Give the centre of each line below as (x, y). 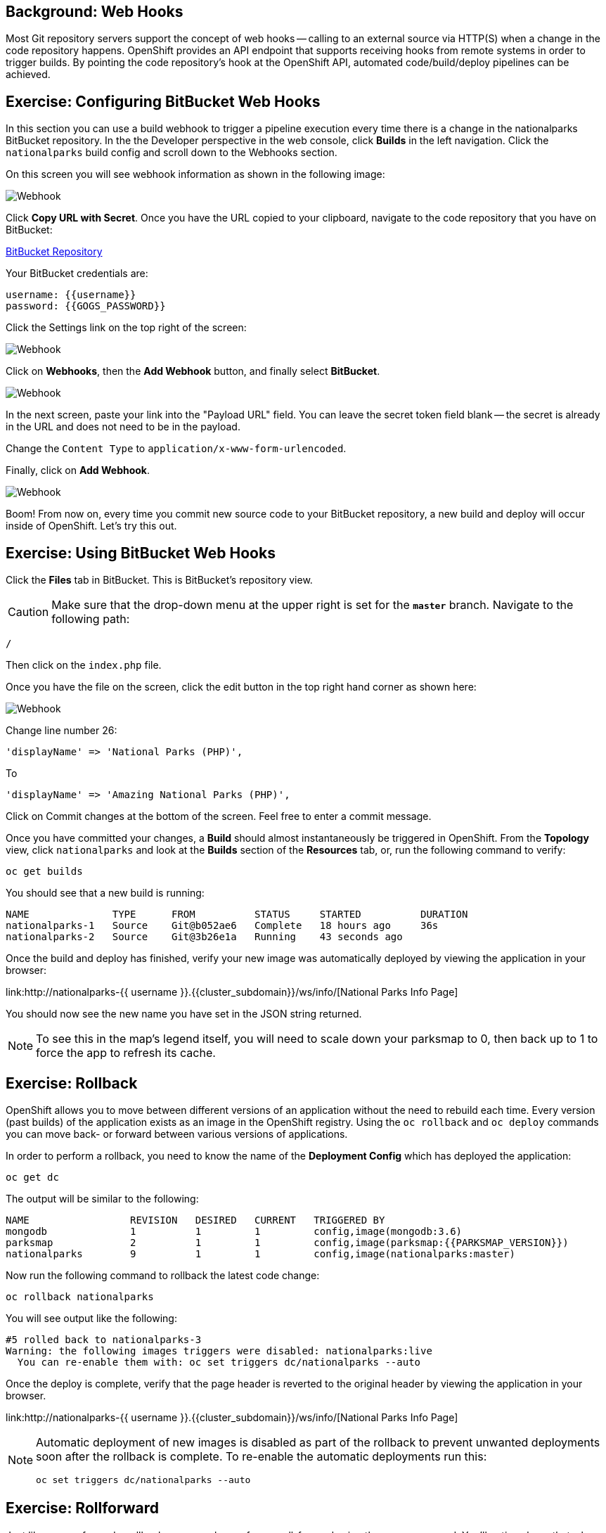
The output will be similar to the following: (102, 1198)
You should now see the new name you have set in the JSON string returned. (184, 1014)
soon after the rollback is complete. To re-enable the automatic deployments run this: (262, 1456)
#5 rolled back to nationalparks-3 (104, 1339)
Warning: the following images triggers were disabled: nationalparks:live (219, 1351)
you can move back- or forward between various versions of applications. (177, 1134)
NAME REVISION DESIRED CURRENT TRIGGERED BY (195, 1220)
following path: (91, 619)
